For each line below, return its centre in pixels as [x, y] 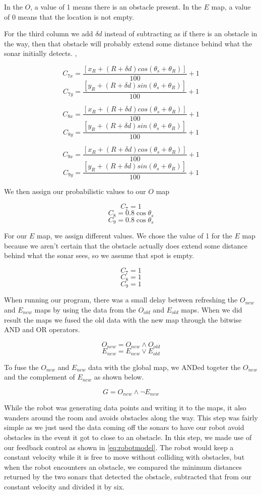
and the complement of [40, 377]
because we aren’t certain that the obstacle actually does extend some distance [126, 245]
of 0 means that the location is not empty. [69, 16]
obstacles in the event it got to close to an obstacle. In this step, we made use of [128, 437]
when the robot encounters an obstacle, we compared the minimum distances [123, 467]
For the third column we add [49, 34]
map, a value [231, 7]
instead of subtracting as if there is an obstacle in [181, 34]
